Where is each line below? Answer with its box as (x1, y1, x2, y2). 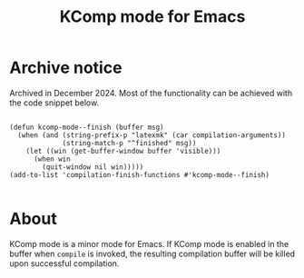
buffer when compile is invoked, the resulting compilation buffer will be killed (9, 248, 296, 259)
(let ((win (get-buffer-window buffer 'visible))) (25, 146, 221, 155)
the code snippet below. (9, 97, 100, 108)
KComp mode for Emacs (59, 6, 246, 27)
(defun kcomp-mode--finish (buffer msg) (9, 123, 165, 132)
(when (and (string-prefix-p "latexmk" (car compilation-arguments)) (17, 130, 286, 140)
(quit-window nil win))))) (42, 162, 144, 172)
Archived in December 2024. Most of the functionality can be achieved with (9, 87, 293, 98)
